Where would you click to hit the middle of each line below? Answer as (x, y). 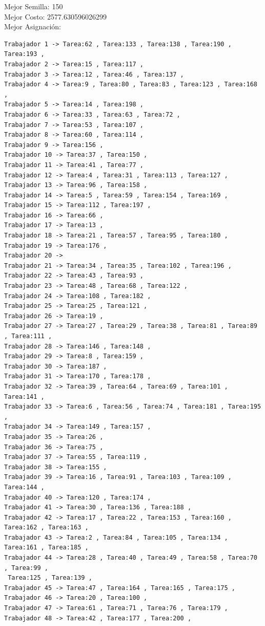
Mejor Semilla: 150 (34, 6)
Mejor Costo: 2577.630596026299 (56, 16)
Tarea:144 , (24, 487)
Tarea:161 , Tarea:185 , (46, 548)
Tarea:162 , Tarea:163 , (46, 528)
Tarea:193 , (24, 54)
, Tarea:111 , (28, 336)
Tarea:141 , (24, 397)
